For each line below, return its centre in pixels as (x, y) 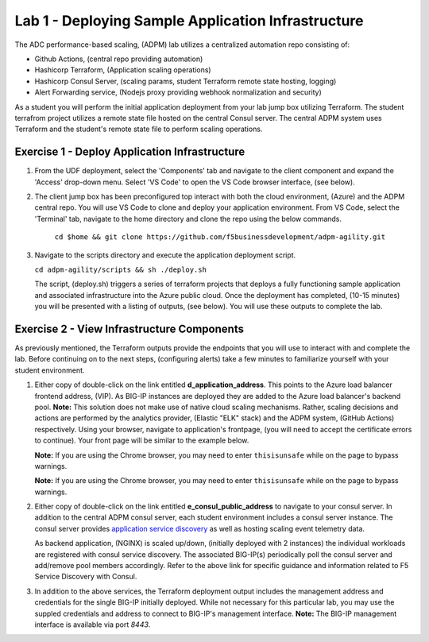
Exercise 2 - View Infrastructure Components (129, 329)
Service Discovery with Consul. (86, 577)
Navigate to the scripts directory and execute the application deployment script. (165, 255)
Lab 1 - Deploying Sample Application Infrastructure (189, 21)
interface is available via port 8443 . (93, 625)
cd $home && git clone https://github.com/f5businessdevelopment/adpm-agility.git (220, 237)
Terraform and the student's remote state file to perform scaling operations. (139, 129)
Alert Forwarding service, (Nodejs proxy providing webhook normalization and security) (178, 92)
